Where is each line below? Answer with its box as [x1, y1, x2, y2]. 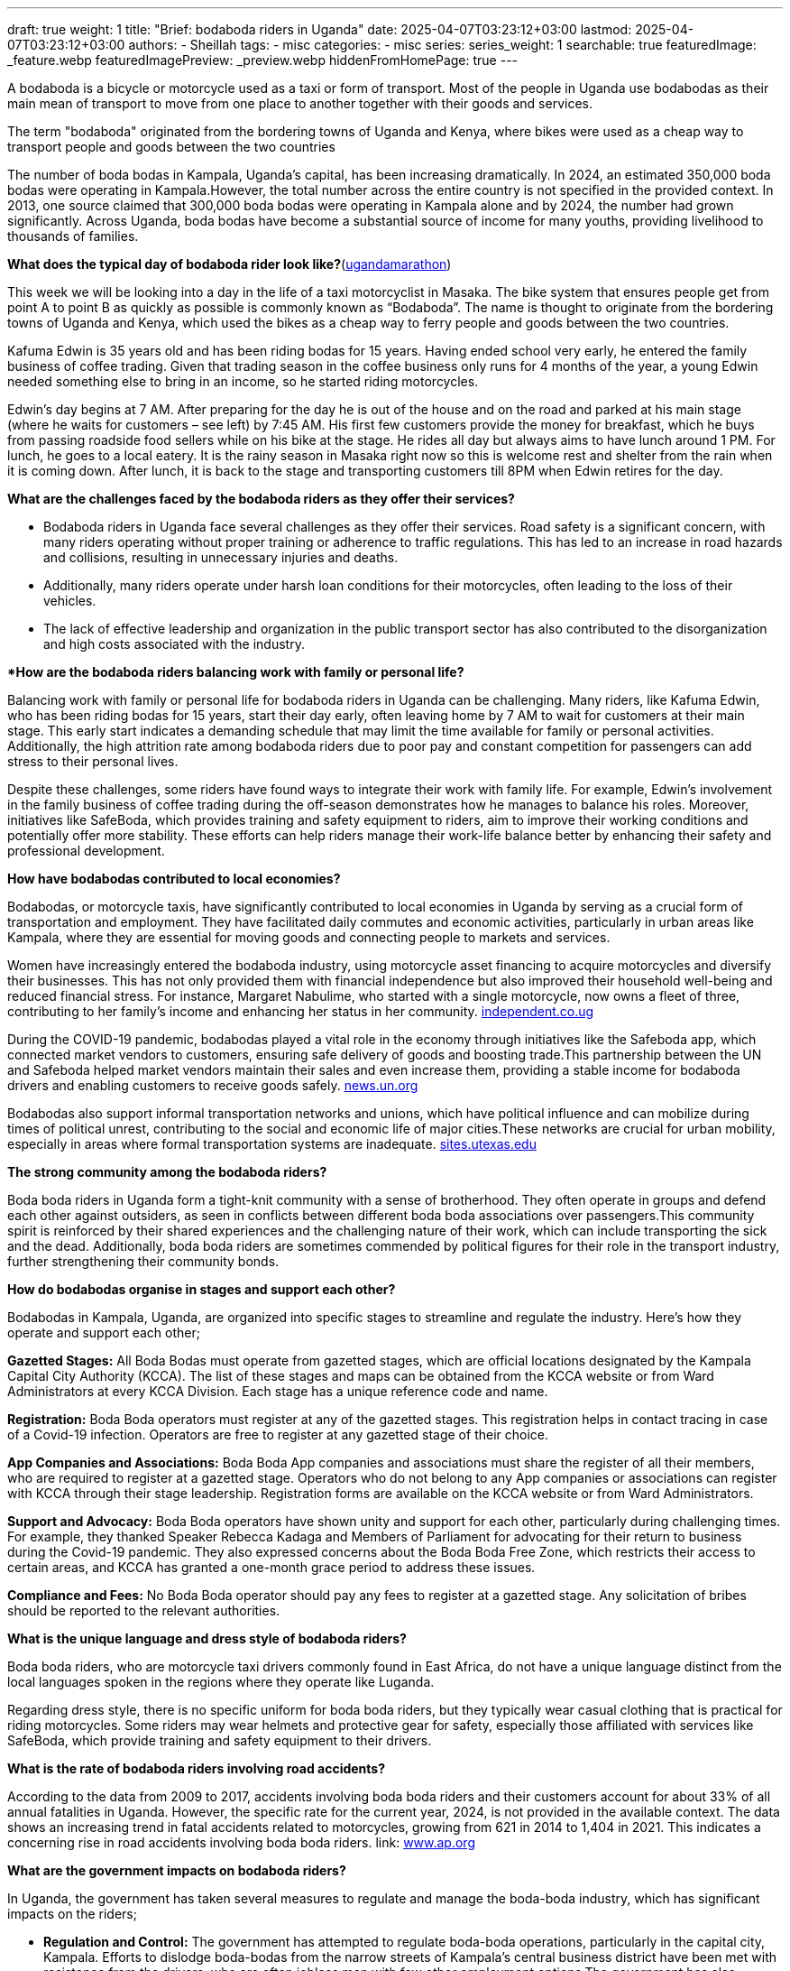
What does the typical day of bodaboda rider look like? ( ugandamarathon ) [7, 256, 452, 272]
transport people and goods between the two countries [7, 139, 335, 154]
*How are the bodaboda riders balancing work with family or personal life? [7, 664, 464, 680]
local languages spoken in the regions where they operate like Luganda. [7, 1674, 435, 1689]
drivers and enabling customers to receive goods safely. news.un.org [7, 1078, 418, 1093]
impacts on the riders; [7, 1906, 137, 1921]
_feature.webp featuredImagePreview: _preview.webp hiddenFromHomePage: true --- [7, 52, 519, 68]
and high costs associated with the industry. [43, 636, 305, 652]
